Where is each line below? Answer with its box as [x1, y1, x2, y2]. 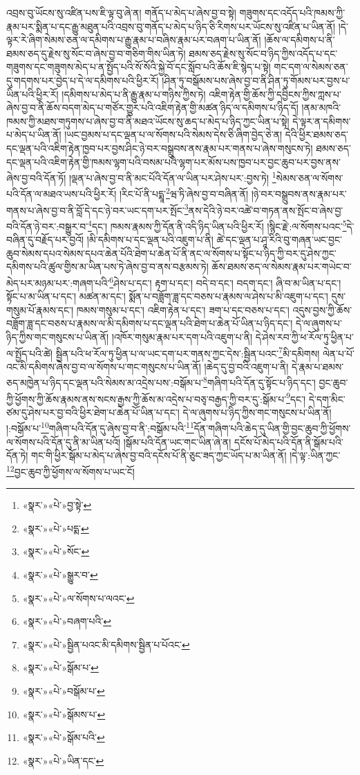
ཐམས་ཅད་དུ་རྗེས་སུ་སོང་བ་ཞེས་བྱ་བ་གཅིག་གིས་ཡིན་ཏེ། [6, 46, 186, 60]
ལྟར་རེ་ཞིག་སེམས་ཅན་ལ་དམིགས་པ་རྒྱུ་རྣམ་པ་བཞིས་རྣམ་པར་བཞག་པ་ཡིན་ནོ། [6, 32, 261, 47]
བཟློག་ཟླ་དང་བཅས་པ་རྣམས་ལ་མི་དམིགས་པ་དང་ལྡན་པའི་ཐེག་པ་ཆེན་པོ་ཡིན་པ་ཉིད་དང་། [6, 316, 293, 330]
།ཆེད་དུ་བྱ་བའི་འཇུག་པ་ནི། [204, 359, 289, 373]
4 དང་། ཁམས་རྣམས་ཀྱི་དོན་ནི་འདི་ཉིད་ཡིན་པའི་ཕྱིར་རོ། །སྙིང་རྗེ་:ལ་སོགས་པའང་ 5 [88, 216, 347, 233]
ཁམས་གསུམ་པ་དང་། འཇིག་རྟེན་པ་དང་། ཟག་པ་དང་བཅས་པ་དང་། [76, 302, 290, 317]
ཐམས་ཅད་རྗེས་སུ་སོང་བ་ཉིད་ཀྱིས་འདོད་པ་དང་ [189, 46, 338, 60]
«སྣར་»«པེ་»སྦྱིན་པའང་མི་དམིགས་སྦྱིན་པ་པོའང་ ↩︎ [22, 637, 190, 651]
